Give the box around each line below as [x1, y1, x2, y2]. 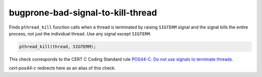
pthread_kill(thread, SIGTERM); [19, 44, 97, 49]
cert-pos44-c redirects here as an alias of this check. [9, 65, 116, 71]
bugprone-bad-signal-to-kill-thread [9, 7, 157, 18]
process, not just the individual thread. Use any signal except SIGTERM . [9, 31, 151, 36]
